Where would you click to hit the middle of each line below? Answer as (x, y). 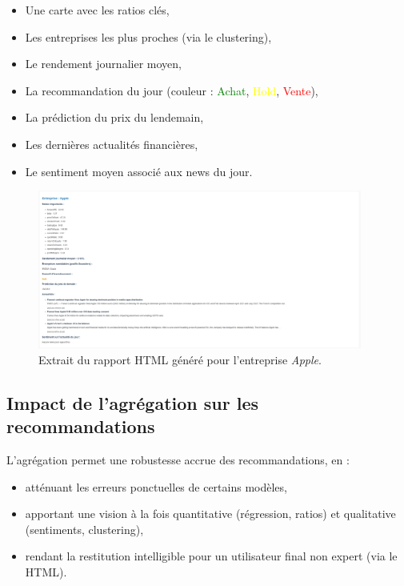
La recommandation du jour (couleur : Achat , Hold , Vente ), (172, 90)
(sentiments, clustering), (84, 529)
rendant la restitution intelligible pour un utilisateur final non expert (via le (211, 556)
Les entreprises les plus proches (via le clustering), (148, 36)
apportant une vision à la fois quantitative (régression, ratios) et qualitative (210, 514)
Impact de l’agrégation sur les (133, 402)
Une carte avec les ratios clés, (97, 10)
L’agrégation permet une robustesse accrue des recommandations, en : (178, 460)
